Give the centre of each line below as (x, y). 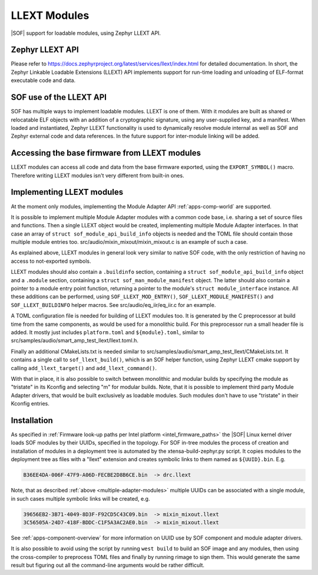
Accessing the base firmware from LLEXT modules (106, 153)
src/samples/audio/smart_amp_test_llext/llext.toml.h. (74, 341)
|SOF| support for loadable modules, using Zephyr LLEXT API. (86, 33)
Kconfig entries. (30, 404)
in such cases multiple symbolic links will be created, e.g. (80, 498)
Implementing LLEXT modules (67, 192)
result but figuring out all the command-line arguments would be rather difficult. (108, 565)
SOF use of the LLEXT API (59, 97)
